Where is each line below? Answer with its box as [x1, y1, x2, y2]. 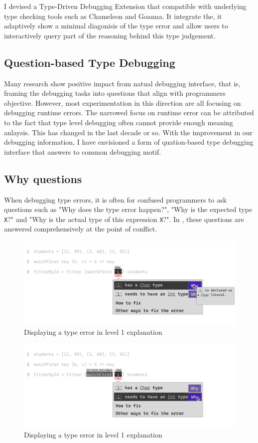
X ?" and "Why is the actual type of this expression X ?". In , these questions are [4, 214, 244, 224]
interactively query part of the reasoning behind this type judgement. [4, 30, 216, 40]
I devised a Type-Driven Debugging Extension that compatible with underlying [4, 1, 247, 11]
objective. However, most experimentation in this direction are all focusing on [4, 97, 241, 108]
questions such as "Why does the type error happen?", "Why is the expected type [4, 204, 253, 215]
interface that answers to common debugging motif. [4, 146, 161, 157]
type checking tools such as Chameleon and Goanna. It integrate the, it [4, 10, 222, 21]
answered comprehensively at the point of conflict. [4, 223, 157, 234]
